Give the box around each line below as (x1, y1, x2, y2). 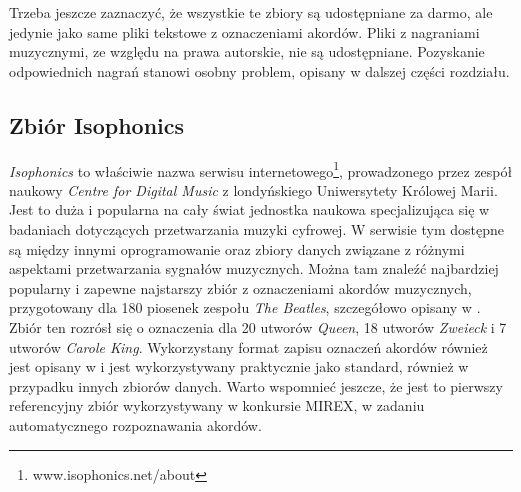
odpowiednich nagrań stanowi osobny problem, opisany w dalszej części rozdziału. (9, 60, 510, 81)
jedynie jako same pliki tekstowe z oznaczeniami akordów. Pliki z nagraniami (9, 21, 480, 42)
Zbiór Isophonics (9, 109, 185, 140)
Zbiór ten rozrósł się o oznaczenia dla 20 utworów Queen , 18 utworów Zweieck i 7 (9, 316, 507, 337)
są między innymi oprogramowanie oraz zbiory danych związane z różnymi (9, 238, 465, 259)
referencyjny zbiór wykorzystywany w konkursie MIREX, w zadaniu (9, 395, 425, 416)
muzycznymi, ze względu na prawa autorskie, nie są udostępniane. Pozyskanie (9, 41, 485, 62)
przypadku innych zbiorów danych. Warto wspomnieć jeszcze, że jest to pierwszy (9, 375, 503, 396)
